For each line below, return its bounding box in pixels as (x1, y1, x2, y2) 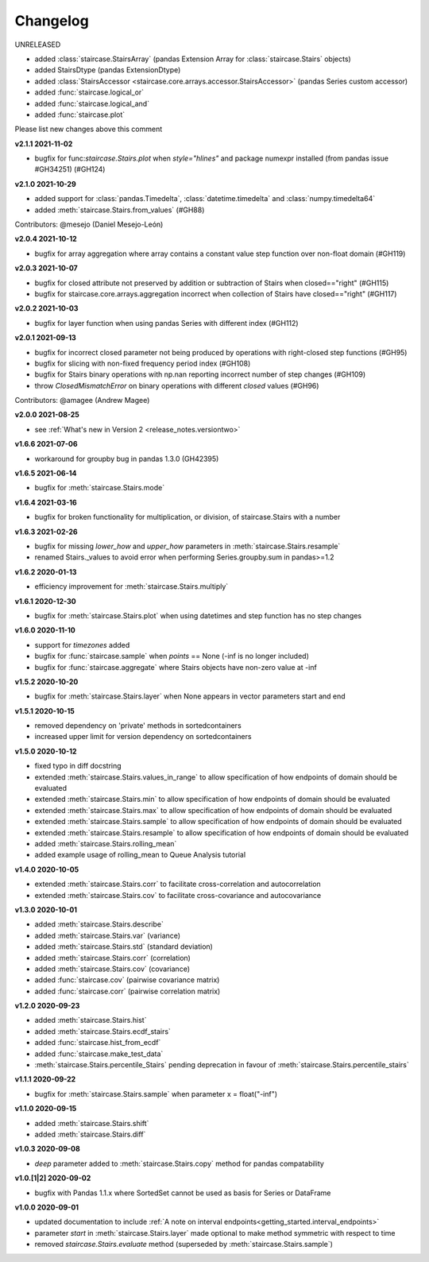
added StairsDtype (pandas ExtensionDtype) (34, 65, 181, 75)
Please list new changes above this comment (14, 124, 163, 134)
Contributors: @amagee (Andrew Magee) (14, 396, 150, 405)
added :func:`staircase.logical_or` (34, 87, 145, 97)
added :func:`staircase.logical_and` (34, 99, 150, 108)
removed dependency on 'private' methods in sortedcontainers (34, 721, 242, 730)
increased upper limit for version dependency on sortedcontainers (34, 732, 252, 741)
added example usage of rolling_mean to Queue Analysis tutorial (34, 850, 246, 860)
